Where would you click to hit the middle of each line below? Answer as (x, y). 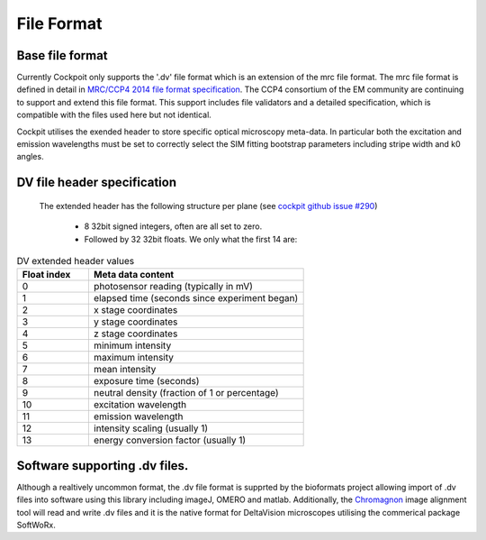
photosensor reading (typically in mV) (173, 287)
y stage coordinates (135, 322)
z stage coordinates (135, 334)
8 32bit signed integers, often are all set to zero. (173, 226)
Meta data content (134, 275)
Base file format (62, 55)
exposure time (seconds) (146, 381)
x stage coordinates (135, 310)
